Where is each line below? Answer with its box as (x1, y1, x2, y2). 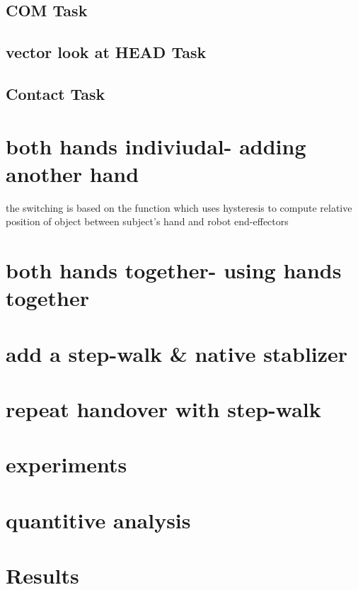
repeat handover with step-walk (6, 394, 321, 423)
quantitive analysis (6, 505, 191, 534)
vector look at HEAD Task (6, 41, 207, 63)
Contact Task (6, 82, 105, 104)
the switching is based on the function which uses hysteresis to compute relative (6, 200, 352, 215)
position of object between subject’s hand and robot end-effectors (6, 214, 289, 229)
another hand (6, 159, 139, 188)
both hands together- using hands (6, 256, 342, 285)
